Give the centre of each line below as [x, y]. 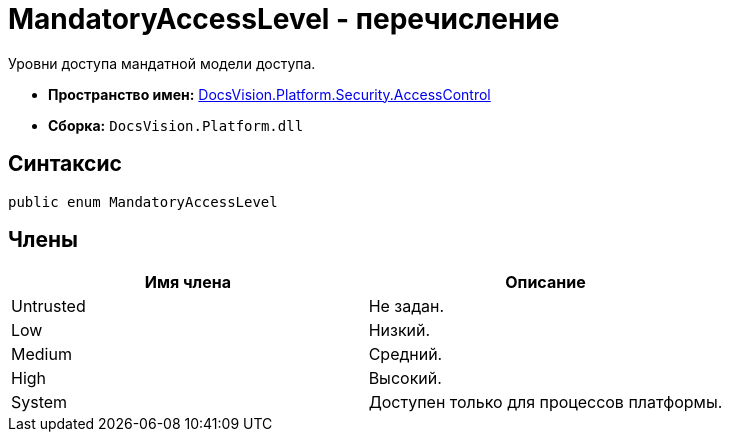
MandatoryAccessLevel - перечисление [284, 19]
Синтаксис [65, 164]
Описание [545, 282]
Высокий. [405, 378]
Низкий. [399, 330]
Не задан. [406, 306]
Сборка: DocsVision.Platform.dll [176, 125]
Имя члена [187, 282]
